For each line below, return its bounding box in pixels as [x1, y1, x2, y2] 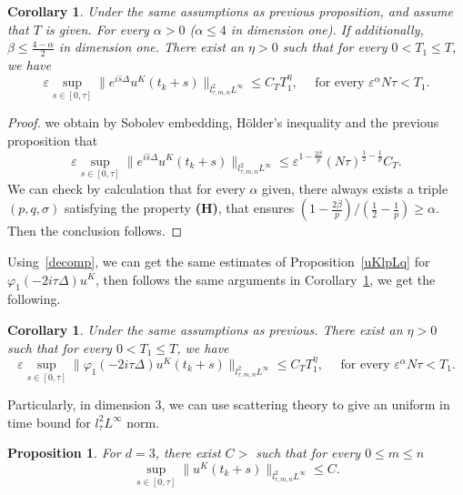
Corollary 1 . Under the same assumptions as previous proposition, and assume [7, 2, 453, 20]
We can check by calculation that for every [7, 178, 246, 197]
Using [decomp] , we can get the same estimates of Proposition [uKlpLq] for [7, 251, 430, 270]
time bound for [7, 412, 91, 431]
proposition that [7, 131, 98, 150]
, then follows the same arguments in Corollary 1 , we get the [95, 269, 436, 288]
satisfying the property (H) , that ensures [64, 198, 295, 217]
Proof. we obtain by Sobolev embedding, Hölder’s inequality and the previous [7, 113, 439, 132]
